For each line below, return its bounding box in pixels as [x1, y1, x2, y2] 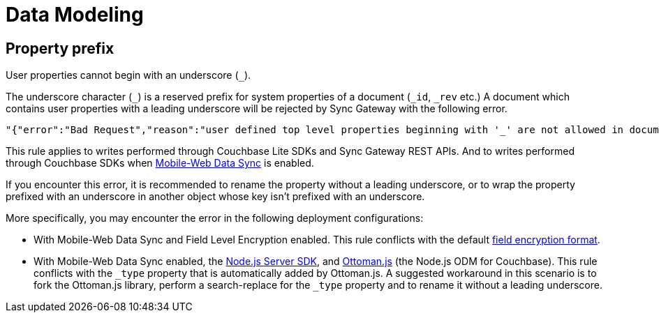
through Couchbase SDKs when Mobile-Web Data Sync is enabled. [6, 157, 314, 169]
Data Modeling [6, 3, 144, 26]
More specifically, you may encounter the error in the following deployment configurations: [6, 212, 424, 225]
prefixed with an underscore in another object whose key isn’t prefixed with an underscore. [6, 190, 425, 203]
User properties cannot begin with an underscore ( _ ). [6, 69, 251, 82]
